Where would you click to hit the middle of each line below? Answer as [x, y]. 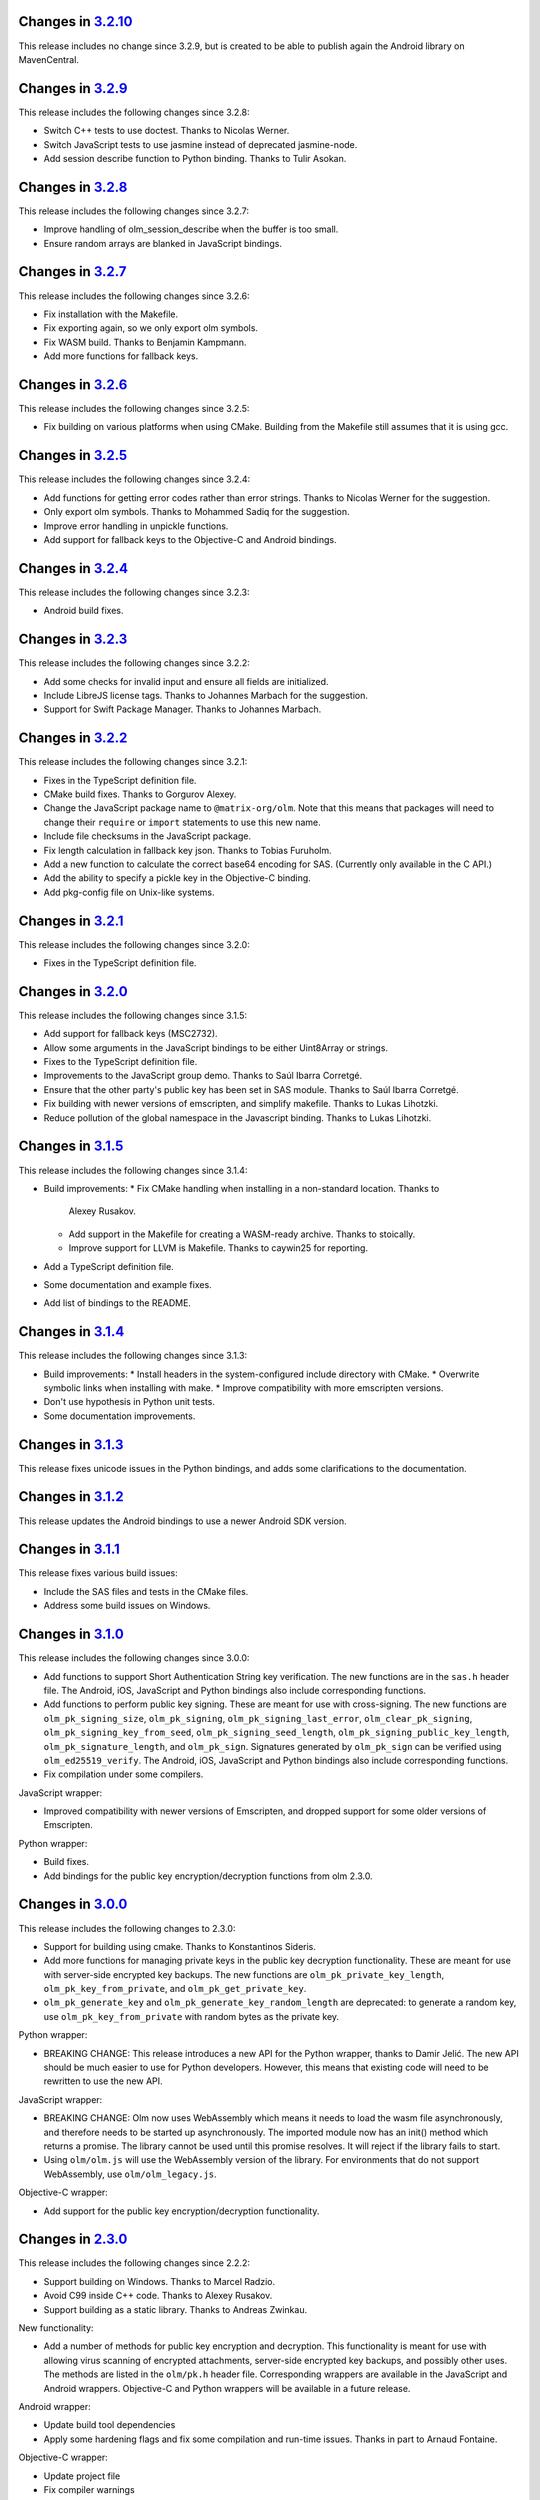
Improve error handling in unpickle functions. [136, 526]
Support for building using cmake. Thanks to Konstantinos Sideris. [180, 1946]
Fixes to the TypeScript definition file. [120, 1062]
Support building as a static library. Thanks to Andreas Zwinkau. [175, 2309]
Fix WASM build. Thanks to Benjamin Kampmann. [145, 342]
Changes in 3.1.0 [71, 1634]
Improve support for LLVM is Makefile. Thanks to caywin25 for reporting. [218, 1248]
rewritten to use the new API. [103, 2081]
